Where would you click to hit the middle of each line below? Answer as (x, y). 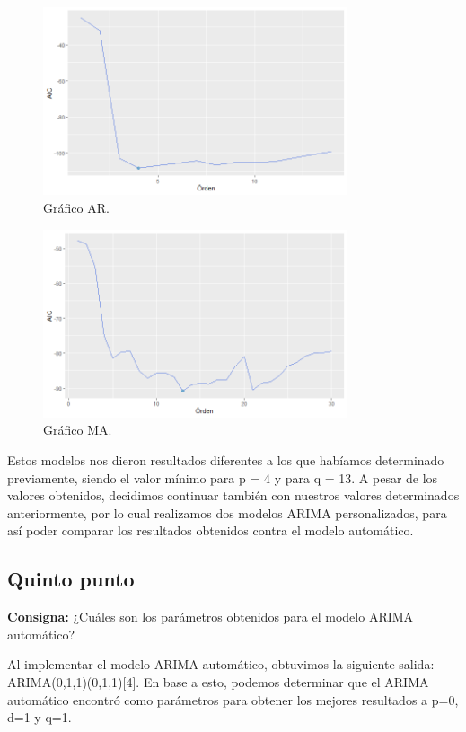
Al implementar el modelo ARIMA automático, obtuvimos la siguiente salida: (221, 664)
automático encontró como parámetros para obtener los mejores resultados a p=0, (233, 699)
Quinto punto (71, 579)
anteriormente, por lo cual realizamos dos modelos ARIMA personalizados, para (227, 512)
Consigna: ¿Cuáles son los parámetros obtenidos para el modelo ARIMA (211, 617)
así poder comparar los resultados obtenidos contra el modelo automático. (211, 530)
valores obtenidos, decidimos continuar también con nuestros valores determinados (233, 495)
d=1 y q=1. (40, 717)
